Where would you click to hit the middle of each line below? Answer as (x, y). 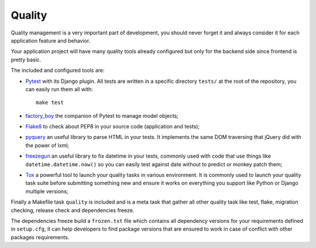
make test (50, 103)
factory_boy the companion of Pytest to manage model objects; (102, 116)
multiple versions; (47, 191)
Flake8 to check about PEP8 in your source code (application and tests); (113, 127)
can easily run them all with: (59, 89)
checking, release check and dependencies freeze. (73, 210)
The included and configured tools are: (58, 71)
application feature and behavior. (51, 40)
